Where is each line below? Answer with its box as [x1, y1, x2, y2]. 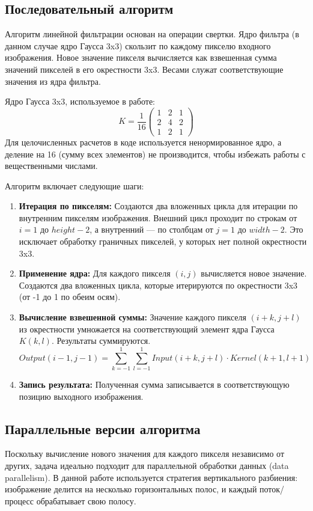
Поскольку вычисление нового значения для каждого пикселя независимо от [5, 447, 284, 460]
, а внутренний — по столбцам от [90, 223, 213, 236]
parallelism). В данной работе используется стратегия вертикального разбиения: [5, 471, 298, 483]
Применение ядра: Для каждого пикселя [19, 267, 171, 280]
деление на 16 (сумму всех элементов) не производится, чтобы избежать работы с [5, 147, 306, 160]
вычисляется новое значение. [201, 267, 307, 280]
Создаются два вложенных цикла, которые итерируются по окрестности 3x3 [19, 278, 298, 291]
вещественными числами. [5, 159, 98, 172]
